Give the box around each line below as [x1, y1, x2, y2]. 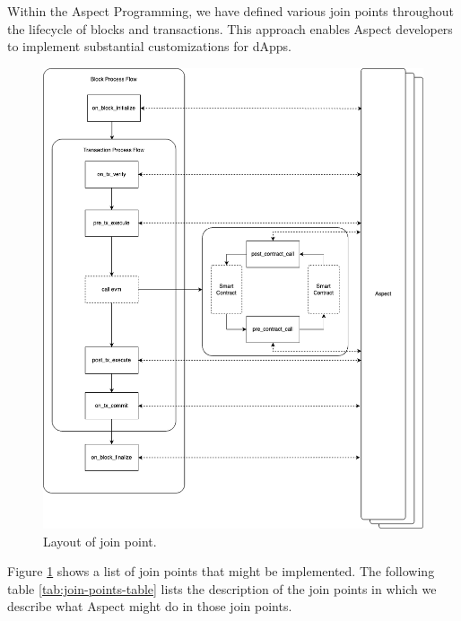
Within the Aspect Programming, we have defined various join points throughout [7, 2, 455, 20]
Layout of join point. [43, 531, 157, 550]
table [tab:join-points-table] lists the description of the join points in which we [7, 579, 437, 598]
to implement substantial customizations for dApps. [7, 37, 291, 56]
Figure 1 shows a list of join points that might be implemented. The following [7, 562, 435, 581]
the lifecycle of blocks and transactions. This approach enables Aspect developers [7, 19, 453, 38]
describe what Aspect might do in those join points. [7, 597, 292, 616]
